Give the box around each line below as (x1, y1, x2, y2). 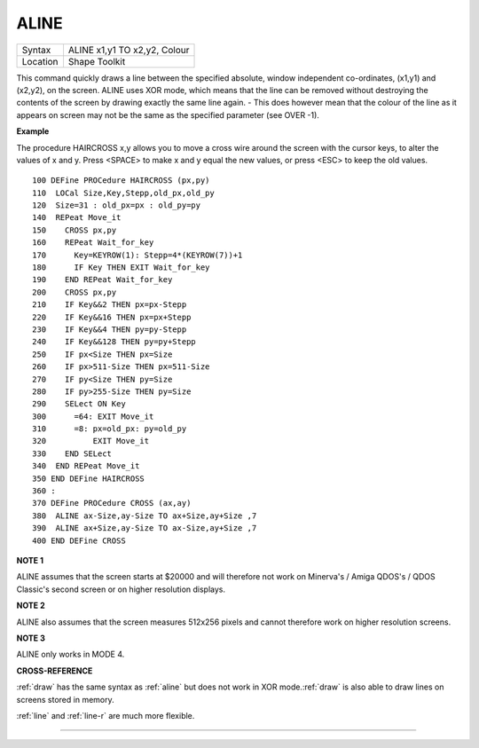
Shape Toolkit (67, 55, 126, 67)
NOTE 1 (16, 555, 44, 565)
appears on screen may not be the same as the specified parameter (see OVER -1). (16, 109, 319, 120)
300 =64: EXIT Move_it (32, 411, 154, 421)
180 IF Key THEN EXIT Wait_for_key (32, 263, 210, 272)
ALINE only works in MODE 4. (16, 649, 125, 660)
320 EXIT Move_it (32, 436, 150, 446)
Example (16, 126, 50, 137)
